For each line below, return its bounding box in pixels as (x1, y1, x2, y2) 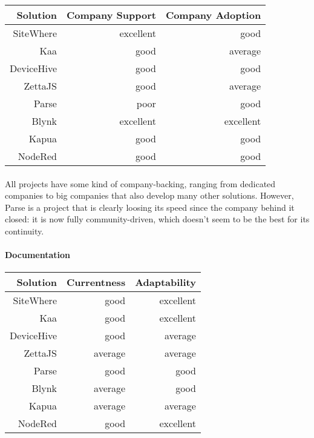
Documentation (5, 248, 71, 261)
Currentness (66, 275, 126, 290)
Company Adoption (165, 8, 261, 22)
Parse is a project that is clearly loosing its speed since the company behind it (5, 201, 295, 213)
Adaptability (135, 275, 196, 290)
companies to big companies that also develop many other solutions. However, (5, 189, 294, 202)
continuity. (5, 224, 44, 237)
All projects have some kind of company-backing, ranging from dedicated (5, 177, 276, 190)
